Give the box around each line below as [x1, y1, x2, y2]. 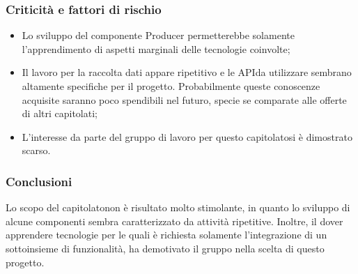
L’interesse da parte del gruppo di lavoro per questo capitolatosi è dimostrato [22, 129, 352, 144]
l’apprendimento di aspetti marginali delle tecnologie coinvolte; [22, 41, 290, 56]
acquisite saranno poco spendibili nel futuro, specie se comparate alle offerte [22, 92, 347, 107]
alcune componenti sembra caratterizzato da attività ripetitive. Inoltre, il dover [6, 213, 343, 228]
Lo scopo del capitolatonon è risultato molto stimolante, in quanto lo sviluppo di [6, 200, 350, 215]
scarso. [22, 143, 51, 158]
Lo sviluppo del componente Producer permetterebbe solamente [22, 28, 295, 43]
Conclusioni [6, 172, 72, 190]
